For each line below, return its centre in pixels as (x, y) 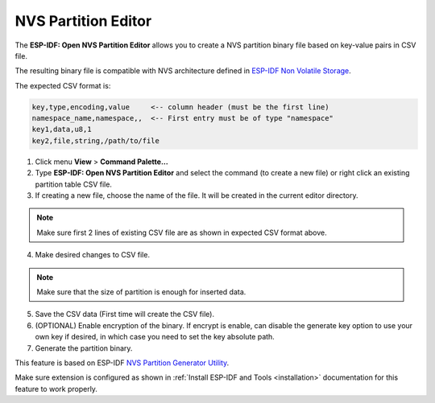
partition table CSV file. (74, 184)
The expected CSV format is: (63, 85)
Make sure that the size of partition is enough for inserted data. (141, 292)
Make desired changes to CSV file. (93, 255)
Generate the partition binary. (84, 348)
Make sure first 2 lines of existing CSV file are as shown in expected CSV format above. (182, 232)
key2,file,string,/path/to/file (96, 140)
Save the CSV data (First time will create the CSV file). (125, 315)
